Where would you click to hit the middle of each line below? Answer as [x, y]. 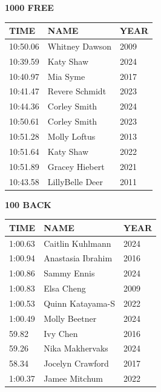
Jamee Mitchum [73, 378]
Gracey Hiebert [76, 166]
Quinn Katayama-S [80, 303]
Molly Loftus [71, 136]
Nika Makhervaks [76, 348]
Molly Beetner [70, 318]
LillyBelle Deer [75, 181]
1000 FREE [29, 7]
